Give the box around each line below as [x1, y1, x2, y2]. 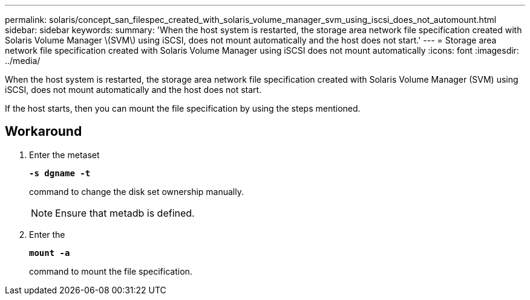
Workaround [5, 124, 82, 139]
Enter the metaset [29, 149, 100, 160]
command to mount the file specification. [29, 266, 192, 276]
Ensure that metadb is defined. [55, 206, 195, 219]
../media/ [5, 56, 41, 66]
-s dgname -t [29, 168, 91, 178]
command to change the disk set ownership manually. [29, 186, 244, 197]
